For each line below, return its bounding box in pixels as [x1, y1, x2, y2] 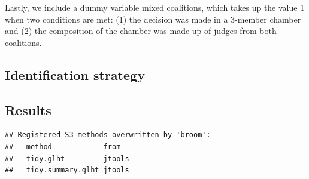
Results [5, 100, 51, 119]
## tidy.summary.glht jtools [5, 166, 129, 175]
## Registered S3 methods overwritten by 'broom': [5, 131, 211, 140]
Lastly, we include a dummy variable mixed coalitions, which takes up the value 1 [5, 1, 305, 13]
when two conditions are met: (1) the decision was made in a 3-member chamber [5, 13, 301, 25]
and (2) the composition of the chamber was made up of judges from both [5, 24, 277, 37]
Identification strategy [5, 65, 145, 84]
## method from [5, 142, 121, 151]
